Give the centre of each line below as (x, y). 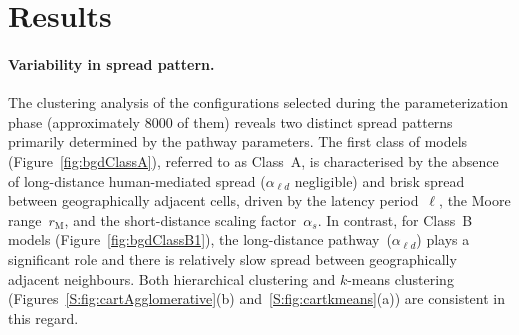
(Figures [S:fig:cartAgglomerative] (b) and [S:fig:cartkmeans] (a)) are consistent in (256, 298)
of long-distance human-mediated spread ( (137, 180)
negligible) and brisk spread (379, 180)
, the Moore (475, 200)
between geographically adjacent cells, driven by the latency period (213, 200)
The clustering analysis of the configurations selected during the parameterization (258, 102)
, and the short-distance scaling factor (180, 219)
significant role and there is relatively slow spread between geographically (232, 258)
